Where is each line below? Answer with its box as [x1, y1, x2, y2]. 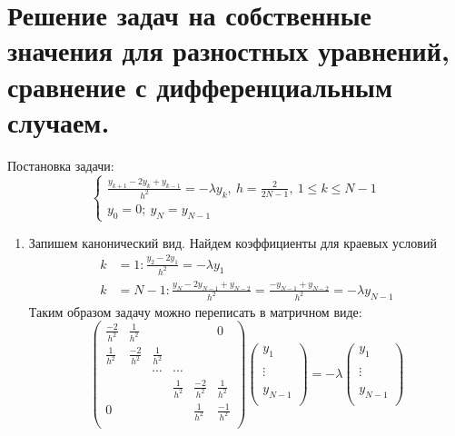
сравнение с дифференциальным [7, 67, 392, 104]
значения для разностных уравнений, [7, 32, 450, 69]
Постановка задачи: [7, 155, 114, 174]
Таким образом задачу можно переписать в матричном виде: [28, 302, 362, 321]
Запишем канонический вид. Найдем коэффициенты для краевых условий [28, 233, 437, 252]
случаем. [7, 103, 110, 140]
